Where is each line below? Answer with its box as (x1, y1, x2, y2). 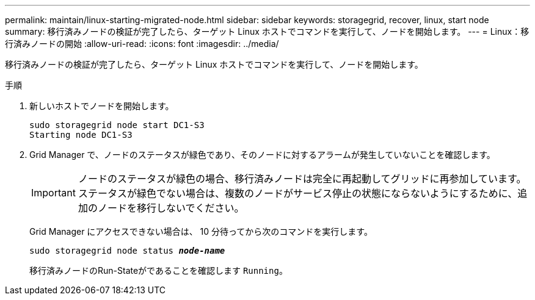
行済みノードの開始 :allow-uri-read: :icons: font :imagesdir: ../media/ (5, 38, 279, 49)
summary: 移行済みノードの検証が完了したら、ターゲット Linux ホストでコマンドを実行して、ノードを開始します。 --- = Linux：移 (5, 26, 530, 37)
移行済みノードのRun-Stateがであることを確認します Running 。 (29, 265, 288, 276)
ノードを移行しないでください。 (97, 202, 244, 214)
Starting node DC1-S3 (29, 130, 133, 140)
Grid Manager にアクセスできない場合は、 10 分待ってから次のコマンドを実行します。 (29, 226, 373, 237)
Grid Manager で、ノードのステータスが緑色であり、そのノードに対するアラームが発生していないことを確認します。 (29, 149, 495, 160)
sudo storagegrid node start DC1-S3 (29, 120, 205, 130)
